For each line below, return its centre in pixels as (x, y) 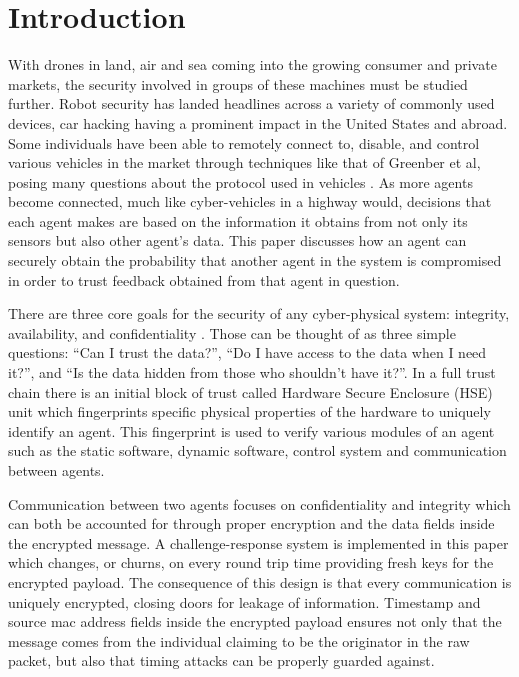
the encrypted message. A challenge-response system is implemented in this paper (258, 542)
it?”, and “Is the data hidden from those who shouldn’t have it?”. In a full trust (252, 372)
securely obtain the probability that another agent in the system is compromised (255, 260)
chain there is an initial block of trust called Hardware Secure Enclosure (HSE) (250, 391)
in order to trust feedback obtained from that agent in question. (204, 279)
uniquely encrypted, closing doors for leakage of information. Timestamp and (244, 601)
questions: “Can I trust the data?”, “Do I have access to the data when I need (247, 352)
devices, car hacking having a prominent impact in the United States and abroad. (258, 122)
